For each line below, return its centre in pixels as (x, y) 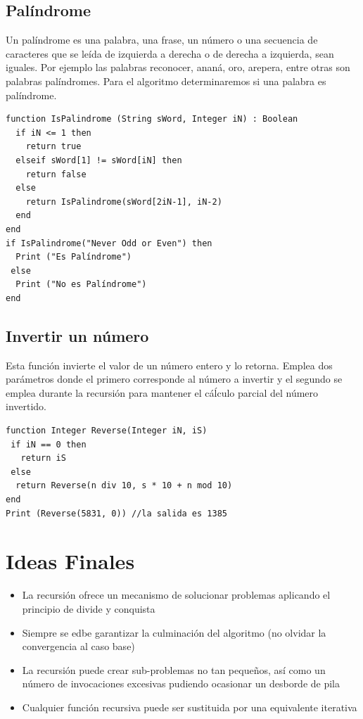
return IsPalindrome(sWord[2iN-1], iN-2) (124, 202)
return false (56, 174)
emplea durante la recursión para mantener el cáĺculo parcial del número (162, 392)
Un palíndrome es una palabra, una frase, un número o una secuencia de (162, 40)
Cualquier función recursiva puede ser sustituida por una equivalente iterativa (190, 707)
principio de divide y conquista (89, 608)
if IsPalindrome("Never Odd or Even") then (109, 243)
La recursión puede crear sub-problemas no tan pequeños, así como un (174, 669)
